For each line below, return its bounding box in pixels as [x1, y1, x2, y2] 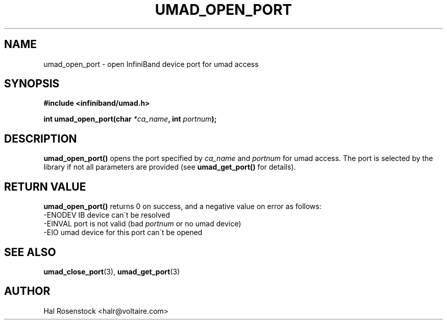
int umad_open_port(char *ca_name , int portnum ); [43, 114, 217, 124]
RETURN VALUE [4, 180, 86, 193]
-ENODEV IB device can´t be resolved [43, 211, 170, 220]
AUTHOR [4, 285, 51, 298]
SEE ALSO [4, 245, 56, 259]
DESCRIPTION [4, 132, 77, 145]
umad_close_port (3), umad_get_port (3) [43, 267, 180, 276]
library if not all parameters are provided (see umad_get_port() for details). [43, 163, 296, 172]
